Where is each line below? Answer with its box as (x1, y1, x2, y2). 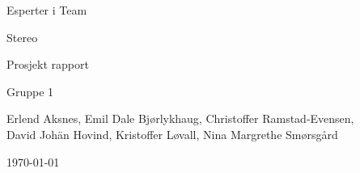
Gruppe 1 (6, 82, 54, 99)
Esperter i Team (6, 2, 87, 18)
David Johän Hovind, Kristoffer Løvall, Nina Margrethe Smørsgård (6, 125, 338, 142)
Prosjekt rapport (6, 56, 89, 73)
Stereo (6, 28, 38, 45)
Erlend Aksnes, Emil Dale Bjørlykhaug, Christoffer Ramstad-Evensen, (6, 110, 354, 127)
